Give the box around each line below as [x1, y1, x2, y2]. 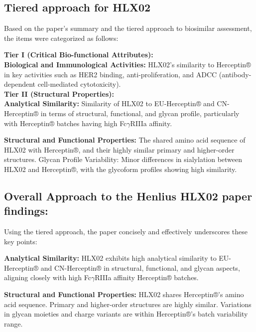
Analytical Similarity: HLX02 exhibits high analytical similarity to [4, 253, 217, 263]
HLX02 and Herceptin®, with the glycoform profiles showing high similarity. [4, 164, 237, 174]
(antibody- [219, 69, 252, 79]
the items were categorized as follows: [4, 32, 119, 43]
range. [4, 318, 23, 329]
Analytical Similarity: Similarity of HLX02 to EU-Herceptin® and [4, 98, 215, 109]
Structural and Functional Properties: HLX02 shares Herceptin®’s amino [4, 289, 244, 300]
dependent [4, 79, 36, 89]
